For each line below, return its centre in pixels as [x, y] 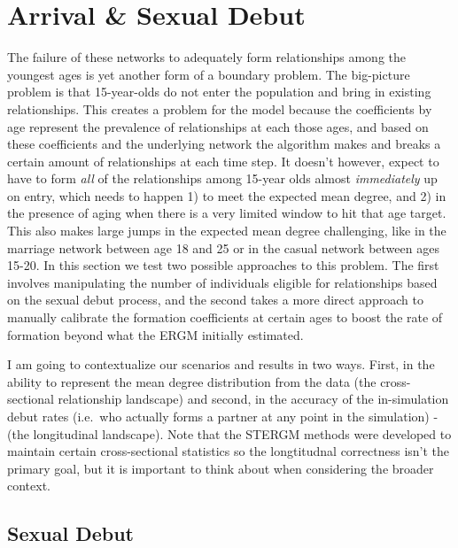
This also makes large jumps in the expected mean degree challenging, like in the [227, 231]
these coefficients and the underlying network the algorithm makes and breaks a [224, 144]
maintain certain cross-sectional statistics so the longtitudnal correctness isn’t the [229, 451]
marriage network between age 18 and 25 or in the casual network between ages [223, 247]
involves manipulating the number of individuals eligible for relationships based [222, 282]
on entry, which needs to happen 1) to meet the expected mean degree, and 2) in [227, 195]
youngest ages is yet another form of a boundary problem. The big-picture [209, 74]
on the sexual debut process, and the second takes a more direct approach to [215, 300]
